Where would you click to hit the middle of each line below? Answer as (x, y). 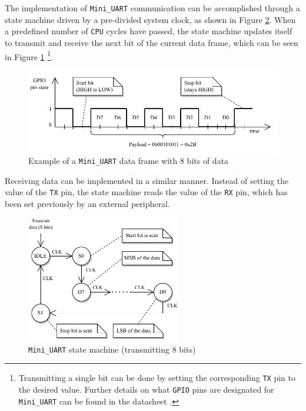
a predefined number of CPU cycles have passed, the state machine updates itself (149, 31)
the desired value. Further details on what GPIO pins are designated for (146, 389)
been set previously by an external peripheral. (87, 204)
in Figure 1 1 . (29, 55)
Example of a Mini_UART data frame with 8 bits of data (129, 161)
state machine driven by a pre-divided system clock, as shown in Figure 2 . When (150, 19)
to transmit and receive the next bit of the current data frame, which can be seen (152, 42)
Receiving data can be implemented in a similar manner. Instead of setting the (147, 180)
